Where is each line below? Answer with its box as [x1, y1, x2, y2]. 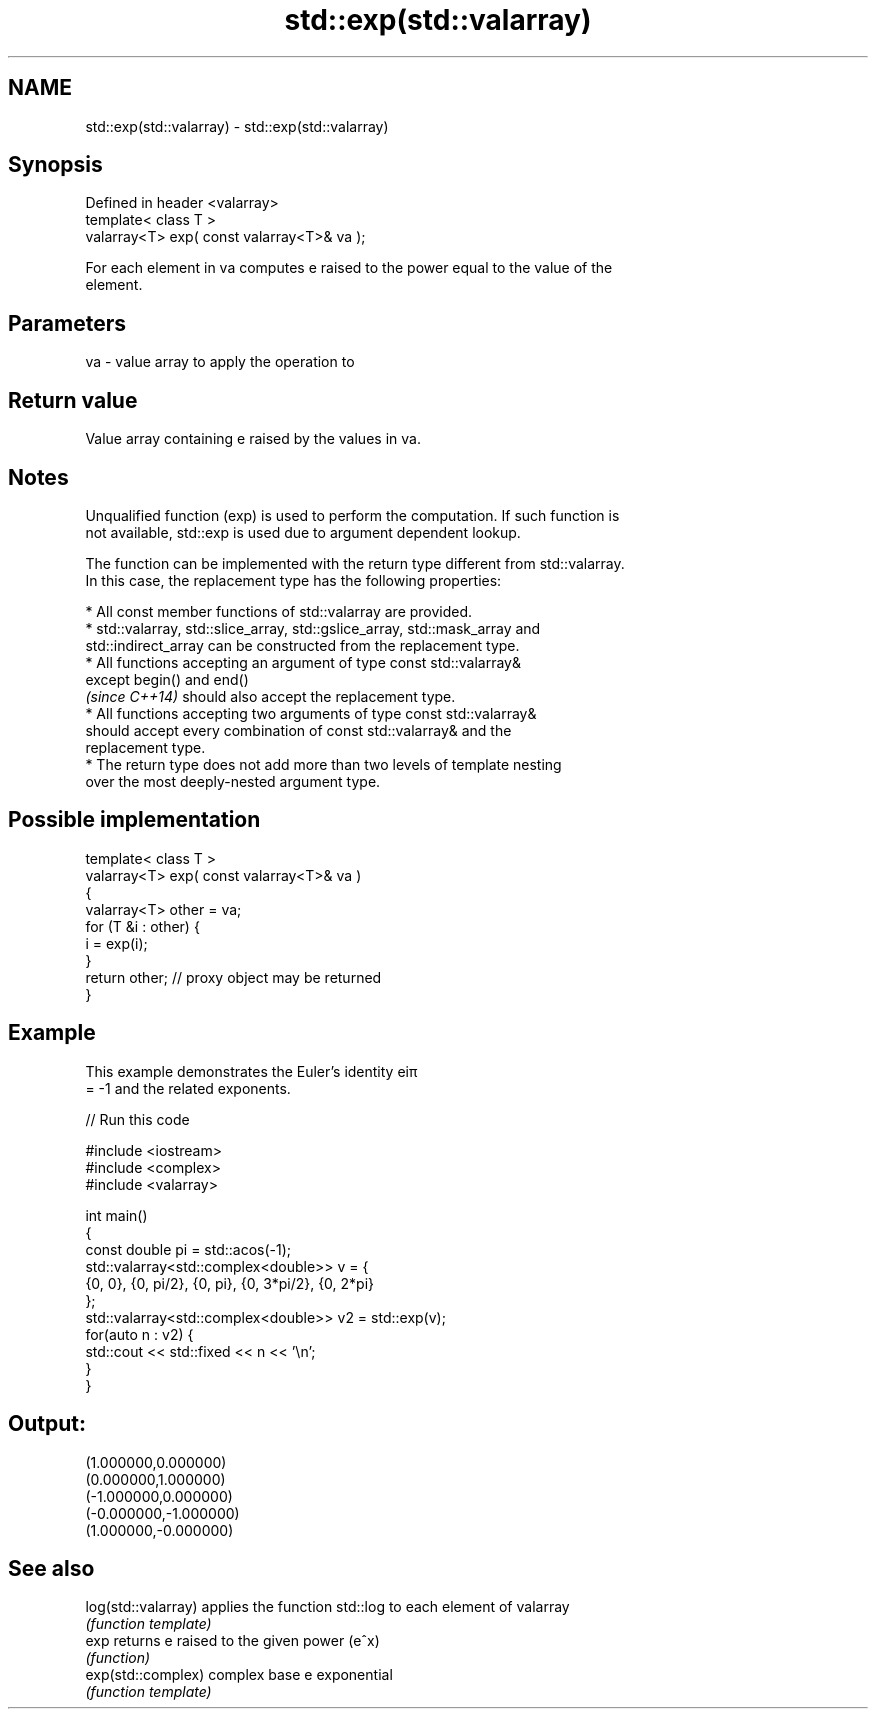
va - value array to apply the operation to [85, 353, 355, 371]
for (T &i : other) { [85, 917, 200, 935]
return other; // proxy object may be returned [85, 968, 382, 986]
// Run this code [85, 1110, 190, 1128]
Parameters [8, 310, 126, 336]
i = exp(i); [85, 934, 148, 952]
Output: [8, 1411, 86, 1437]
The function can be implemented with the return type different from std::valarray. [85, 554, 625, 572]
